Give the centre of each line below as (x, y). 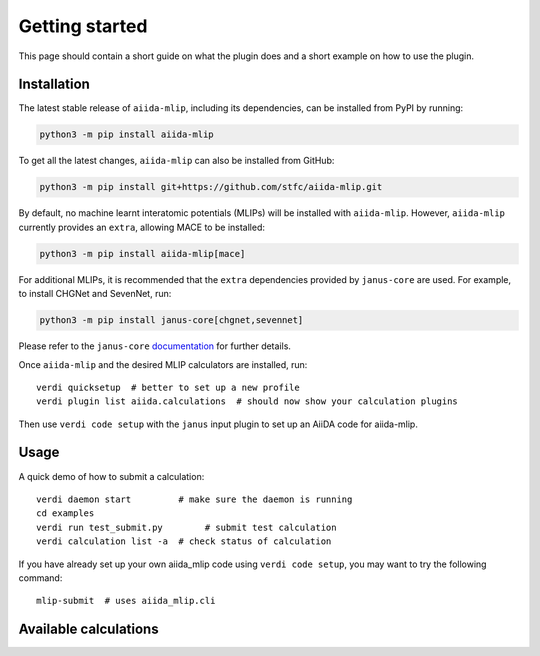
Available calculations (88, 629)
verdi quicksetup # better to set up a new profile (168, 387)
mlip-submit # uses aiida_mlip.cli (126, 601)
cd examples (65, 513)
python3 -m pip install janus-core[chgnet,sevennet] (171, 320)
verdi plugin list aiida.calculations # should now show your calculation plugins (247, 401)
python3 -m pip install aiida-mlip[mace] (142, 253)
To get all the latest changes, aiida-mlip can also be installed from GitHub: (176, 161)
